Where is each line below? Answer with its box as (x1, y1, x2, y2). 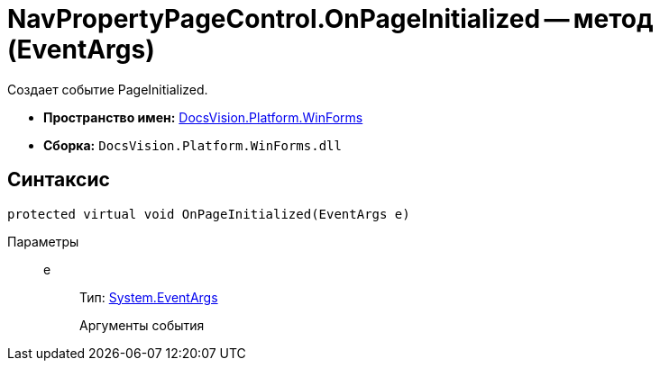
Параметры (7, 233, 79, 249)
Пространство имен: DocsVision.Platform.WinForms (43, 109, 363, 125)
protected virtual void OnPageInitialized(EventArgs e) (7, 206, 410, 221)
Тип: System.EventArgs (79, 289, 218, 305)
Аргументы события (79, 317, 205, 333)
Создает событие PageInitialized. (7, 81, 208, 97)
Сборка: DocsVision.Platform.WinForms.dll (43, 137, 342, 153)
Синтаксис (7, 168, 110, 192)
